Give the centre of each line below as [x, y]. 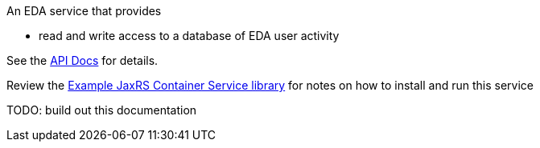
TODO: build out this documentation [102, 110]
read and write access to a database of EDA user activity [189, 36]
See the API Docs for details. [82, 60]
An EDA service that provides [84, 11]
